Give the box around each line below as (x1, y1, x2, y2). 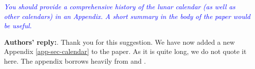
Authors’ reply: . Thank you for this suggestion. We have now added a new (4, 36, 235, 47)
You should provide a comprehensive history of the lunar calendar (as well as (4, 1, 235, 11)
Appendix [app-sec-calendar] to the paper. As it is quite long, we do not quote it (4, 46, 247, 56)
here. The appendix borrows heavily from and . (4, 55, 146, 66)
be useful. (4, 20, 32, 31)
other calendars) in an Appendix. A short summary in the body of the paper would (4, 11, 251, 21)
